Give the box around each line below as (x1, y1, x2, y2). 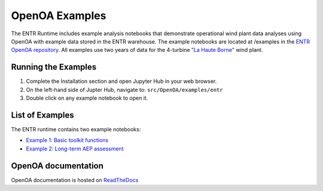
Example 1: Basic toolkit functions (26, 137, 109, 144)
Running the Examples (11, 62, 97, 72)
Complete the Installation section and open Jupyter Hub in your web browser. (26, 78, 217, 85)
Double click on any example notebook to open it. (26, 94, 148, 101)
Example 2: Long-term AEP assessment (26, 145, 124, 152)
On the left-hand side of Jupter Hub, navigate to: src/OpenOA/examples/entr (26, 86, 223, 93)
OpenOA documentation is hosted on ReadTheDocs (11, 176, 139, 183)
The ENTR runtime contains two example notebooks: (11, 125, 141, 133)
